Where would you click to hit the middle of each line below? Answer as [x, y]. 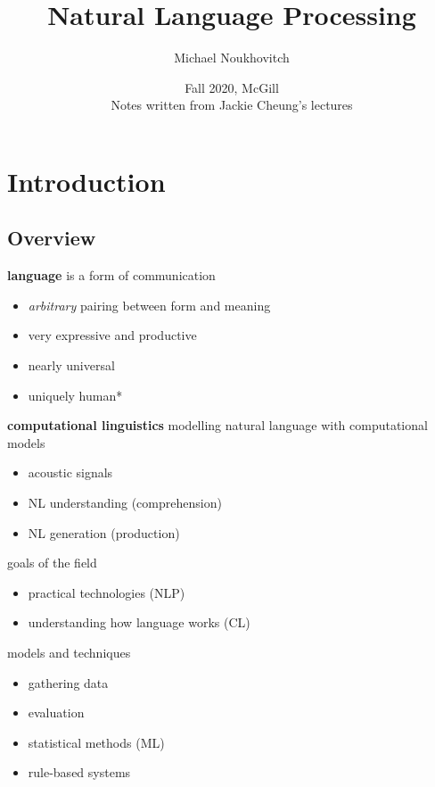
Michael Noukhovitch [232, 58]
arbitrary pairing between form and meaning [149, 305]
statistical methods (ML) [96, 742]
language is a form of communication [111, 275]
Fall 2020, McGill [232, 87]
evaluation [56, 712]
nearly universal [71, 365]
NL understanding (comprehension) [125, 503]
